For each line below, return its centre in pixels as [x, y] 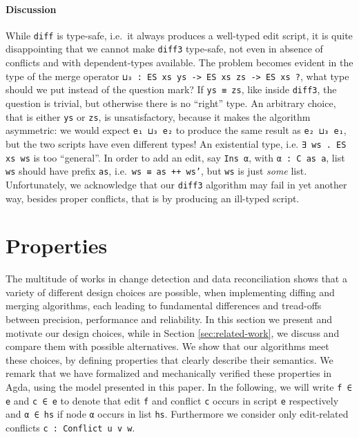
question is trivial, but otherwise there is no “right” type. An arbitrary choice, [171, 103]
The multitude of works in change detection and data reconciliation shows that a [176, 279]
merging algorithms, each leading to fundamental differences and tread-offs [164, 305]
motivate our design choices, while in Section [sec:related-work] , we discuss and [173, 332]
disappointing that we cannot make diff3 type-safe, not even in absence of [164, 49]
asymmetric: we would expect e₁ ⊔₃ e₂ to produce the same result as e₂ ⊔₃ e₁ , [176, 130]
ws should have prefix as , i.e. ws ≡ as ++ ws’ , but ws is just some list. [156, 171]
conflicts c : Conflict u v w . [70, 427]
